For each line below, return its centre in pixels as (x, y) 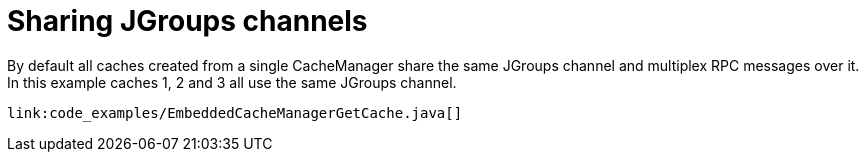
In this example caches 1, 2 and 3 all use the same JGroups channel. (232, 82)
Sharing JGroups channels (187, 21)
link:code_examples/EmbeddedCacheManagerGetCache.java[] (235, 112)
